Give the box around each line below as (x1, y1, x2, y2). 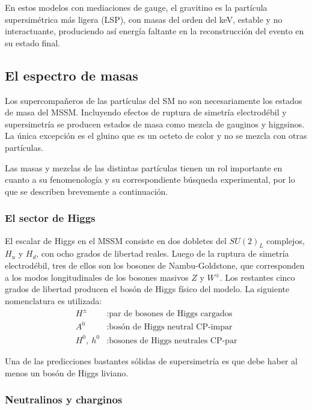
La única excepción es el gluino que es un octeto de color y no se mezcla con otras (5, 129, 307, 142)
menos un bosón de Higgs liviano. (5, 366, 129, 379)
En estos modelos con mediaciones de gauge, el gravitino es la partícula (5, 1, 268, 13)
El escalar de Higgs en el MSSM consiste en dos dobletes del (5, 234, 227, 246)
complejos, (266, 234, 305, 246)
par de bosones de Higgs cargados (109, 309, 233, 318)
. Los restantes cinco (220, 271, 295, 283)
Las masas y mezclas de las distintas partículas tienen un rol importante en (5, 161, 283, 174)
